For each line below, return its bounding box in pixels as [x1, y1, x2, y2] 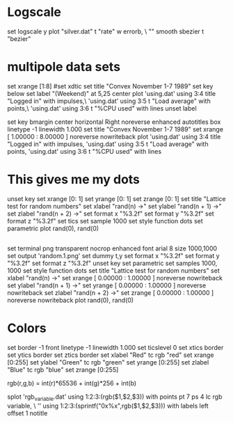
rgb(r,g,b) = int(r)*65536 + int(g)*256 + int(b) [7, 379, 137, 388]
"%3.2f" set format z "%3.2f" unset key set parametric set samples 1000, [7, 259, 218, 268]
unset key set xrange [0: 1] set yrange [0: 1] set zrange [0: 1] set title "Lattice [7, 194, 226, 202]
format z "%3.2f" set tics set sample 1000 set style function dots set [7, 216, 203, 225]
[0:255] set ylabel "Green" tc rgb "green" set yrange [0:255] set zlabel [7, 358, 209, 367]
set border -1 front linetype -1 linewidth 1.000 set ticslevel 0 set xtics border [7, 344, 224, 352]
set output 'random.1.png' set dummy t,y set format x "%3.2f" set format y [7, 252, 220, 260]
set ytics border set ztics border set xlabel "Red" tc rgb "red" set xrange [7, 351, 214, 359]
